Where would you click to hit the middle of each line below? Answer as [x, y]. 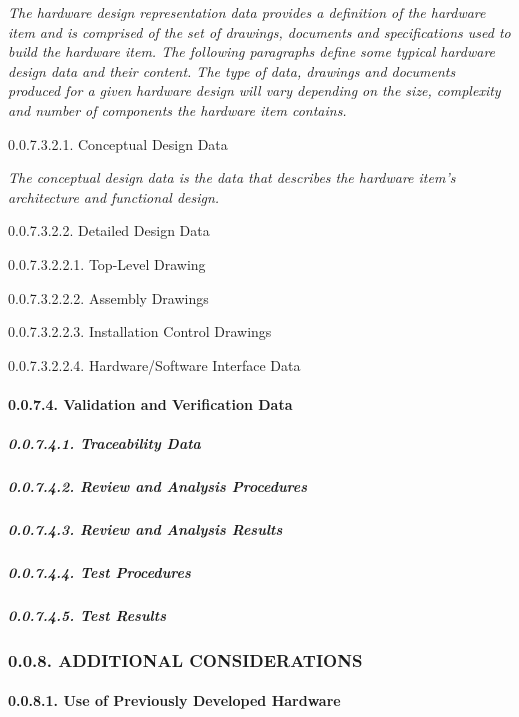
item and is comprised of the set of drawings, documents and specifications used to [259, 31]
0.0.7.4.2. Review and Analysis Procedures [158, 486]
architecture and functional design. [114, 196]
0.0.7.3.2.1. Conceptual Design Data [118, 143]
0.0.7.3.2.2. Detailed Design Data [109, 230]
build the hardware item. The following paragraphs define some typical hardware [252, 51]
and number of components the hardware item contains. [177, 109]
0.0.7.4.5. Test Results [87, 614]
